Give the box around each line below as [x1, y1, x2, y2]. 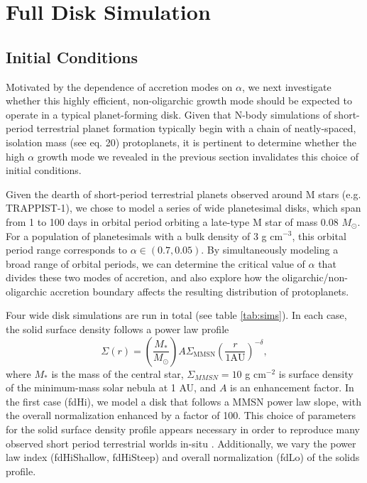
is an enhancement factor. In [230, 380, 354, 395]
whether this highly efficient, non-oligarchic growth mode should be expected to [6, 93, 352, 108]
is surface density [278, 366, 354, 381]
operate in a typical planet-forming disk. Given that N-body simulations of [6, 107, 332, 121]
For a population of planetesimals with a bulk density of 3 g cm [6, 228, 283, 243]
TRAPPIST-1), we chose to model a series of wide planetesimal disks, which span [6, 200, 361, 215]
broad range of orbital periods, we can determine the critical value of [6, 256, 305, 271]
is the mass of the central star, [51, 366, 184, 381]
